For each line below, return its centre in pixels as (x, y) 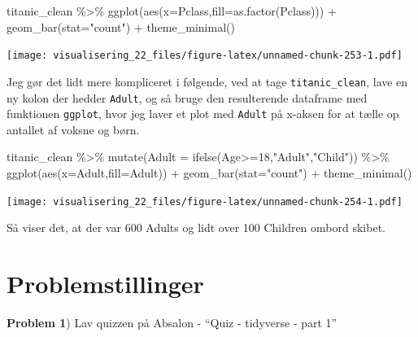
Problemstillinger (105, 284)
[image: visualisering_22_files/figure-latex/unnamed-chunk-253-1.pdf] (205, 56)
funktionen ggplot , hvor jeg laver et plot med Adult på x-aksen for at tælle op (203, 114)
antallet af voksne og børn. (73, 129)
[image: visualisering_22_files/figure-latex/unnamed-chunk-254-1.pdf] (205, 201)
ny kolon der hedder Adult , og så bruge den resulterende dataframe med (187, 97)
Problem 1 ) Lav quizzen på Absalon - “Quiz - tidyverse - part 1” (172, 322)
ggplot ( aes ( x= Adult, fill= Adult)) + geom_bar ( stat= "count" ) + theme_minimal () (209, 173)
